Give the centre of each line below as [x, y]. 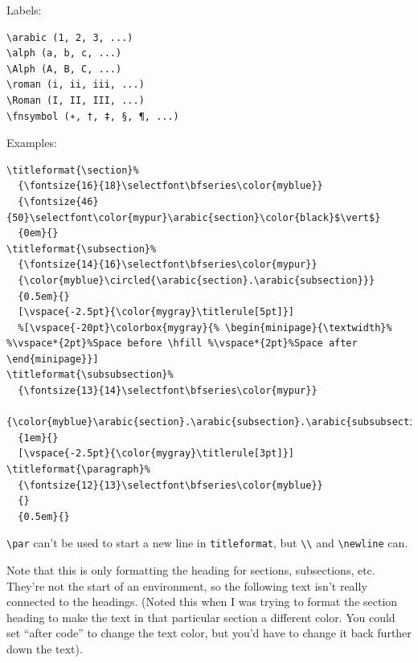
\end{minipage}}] [53, 359]
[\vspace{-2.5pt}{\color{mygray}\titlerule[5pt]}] [156, 312]
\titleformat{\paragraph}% [78, 470]
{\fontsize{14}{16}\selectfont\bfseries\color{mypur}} [168, 265]
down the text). [45, 649]
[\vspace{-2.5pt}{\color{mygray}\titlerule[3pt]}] [156, 454]
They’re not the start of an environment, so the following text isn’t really [187, 585]
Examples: [32, 143]
